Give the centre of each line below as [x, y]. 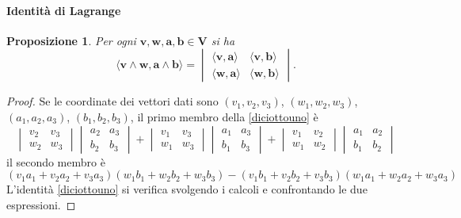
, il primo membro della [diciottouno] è [224, 116]
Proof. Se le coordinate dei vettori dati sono [112, 101]
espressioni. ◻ [41, 204]
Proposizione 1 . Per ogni [71, 40]
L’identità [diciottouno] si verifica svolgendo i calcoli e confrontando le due [187, 189]
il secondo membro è [56, 161]
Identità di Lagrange [64, 10]
